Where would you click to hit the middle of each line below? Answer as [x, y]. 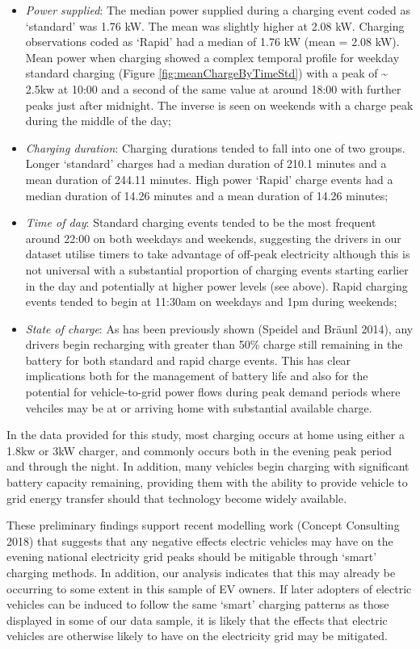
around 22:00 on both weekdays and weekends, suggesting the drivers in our [213, 238]
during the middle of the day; [98, 121]
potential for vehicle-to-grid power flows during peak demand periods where [213, 392]
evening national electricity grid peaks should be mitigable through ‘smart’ [192, 557]
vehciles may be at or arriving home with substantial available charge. [199, 407]
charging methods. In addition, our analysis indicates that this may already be [201, 572]
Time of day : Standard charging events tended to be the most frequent [201, 222]
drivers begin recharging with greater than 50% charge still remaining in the [214, 344]
